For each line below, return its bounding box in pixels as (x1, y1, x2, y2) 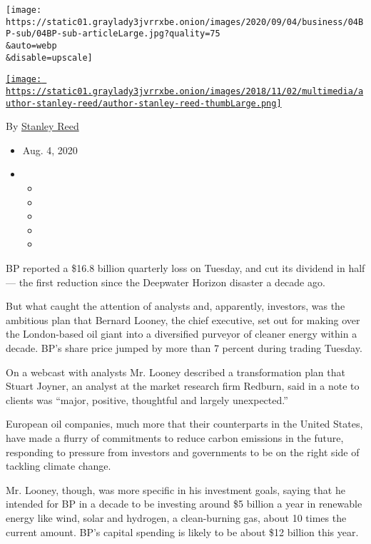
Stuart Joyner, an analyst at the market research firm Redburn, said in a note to (6, 378, 360, 393)
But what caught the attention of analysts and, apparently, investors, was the (6, 298, 345, 313)
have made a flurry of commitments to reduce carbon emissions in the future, (6, 430, 344, 445)
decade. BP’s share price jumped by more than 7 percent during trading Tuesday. (6, 340, 362, 355)
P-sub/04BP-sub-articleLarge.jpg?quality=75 (6, 29, 220, 39)
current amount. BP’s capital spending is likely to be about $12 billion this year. (6, 524, 359, 539)
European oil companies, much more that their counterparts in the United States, (6, 416, 363, 431)
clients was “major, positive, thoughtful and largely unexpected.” (6, 392, 288, 407)
